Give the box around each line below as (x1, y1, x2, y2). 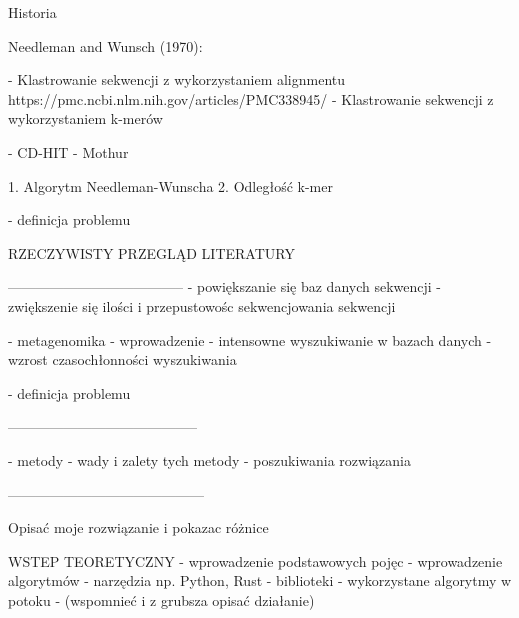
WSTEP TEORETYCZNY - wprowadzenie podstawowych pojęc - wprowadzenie (8, 550, 503, 571)
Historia (8, 2, 57, 22)
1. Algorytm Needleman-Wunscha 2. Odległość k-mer (8, 175, 333, 196)
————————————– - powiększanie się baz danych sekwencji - (8, 276, 442, 297)
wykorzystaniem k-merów (8, 108, 163, 129)
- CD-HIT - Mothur (8, 141, 129, 162)
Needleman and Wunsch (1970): (8, 35, 203, 56)
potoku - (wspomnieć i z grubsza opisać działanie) (8, 589, 315, 610)
